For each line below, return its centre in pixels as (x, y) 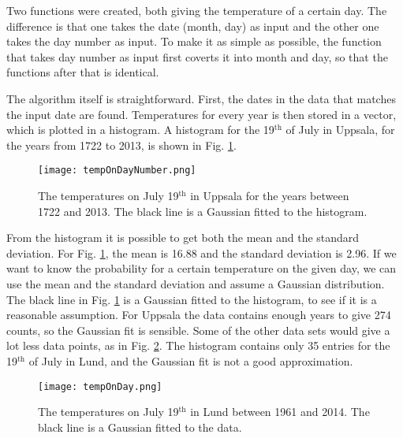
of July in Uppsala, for (340, 130)
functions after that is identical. (83, 72)
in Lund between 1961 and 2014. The (280, 412)
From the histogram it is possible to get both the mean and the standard (183, 238)
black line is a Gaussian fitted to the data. (140, 427)
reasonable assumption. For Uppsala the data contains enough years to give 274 (199, 315)
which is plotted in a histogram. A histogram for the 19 (140, 130)
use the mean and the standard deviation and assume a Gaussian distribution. (196, 283)
